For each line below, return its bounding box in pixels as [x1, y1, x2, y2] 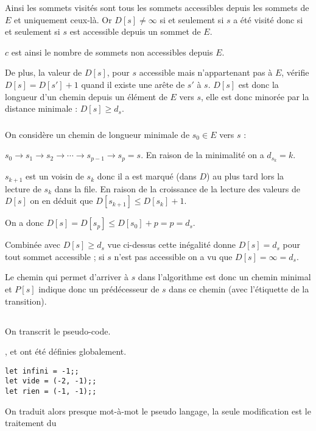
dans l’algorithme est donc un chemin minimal [138, 270, 311, 283]
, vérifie [281, 66, 309, 79]
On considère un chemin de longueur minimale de [5, 128, 190, 140]
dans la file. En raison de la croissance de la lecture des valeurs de [54, 182, 300, 195]
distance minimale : [5, 102, 78, 115]
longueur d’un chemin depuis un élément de [5, 90, 167, 103]
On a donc [5, 216, 44, 229]
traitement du [5, 416, 57, 429]
